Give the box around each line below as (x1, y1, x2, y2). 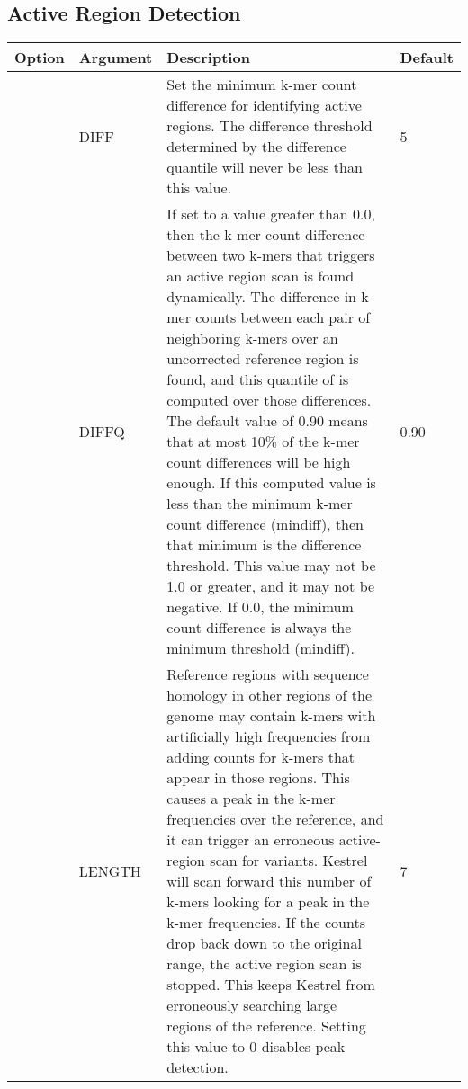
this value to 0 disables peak (166, 1036, 346, 1058)
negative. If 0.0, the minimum (166, 596, 354, 618)
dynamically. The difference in (166, 286, 357, 308)
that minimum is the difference (166, 534, 362, 556)
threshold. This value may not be (166, 555, 376, 576)
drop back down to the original (166, 933, 362, 954)
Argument (78, 47, 153, 68)
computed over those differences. (166, 389, 372, 411)
